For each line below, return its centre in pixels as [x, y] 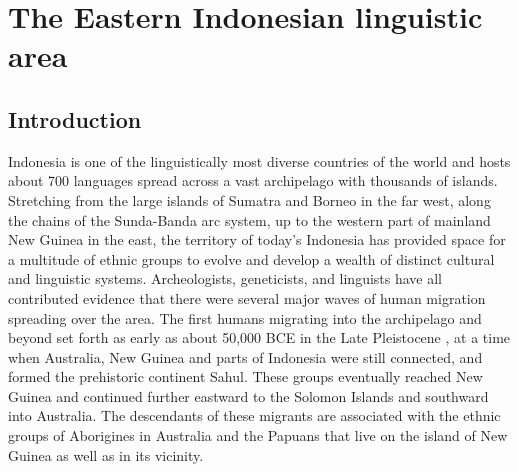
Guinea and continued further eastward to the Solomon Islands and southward [248, 395]
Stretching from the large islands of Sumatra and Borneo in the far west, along [249, 199]
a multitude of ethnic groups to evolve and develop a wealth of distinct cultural [251, 258]
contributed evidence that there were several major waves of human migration [247, 297]
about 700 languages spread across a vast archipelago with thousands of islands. [253, 180]
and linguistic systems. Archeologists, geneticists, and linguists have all [225, 278]
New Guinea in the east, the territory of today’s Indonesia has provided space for [257, 239]
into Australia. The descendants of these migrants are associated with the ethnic [254, 415]
